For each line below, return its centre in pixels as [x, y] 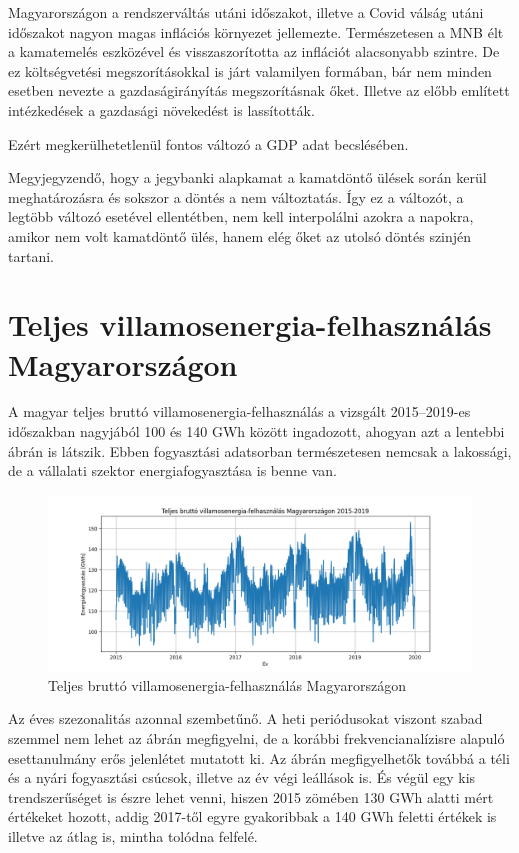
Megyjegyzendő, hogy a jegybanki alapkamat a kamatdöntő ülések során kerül [247, 177]
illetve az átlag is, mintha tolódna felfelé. [133, 835]
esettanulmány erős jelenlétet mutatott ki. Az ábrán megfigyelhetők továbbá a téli [259, 757]
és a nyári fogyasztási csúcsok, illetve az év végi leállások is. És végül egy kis [242, 777]
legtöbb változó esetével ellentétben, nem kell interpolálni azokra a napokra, [241, 216]
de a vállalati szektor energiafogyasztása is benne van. [172, 470]
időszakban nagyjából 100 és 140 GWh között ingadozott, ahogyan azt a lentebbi [256, 431]
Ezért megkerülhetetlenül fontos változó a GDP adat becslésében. [208, 143]
